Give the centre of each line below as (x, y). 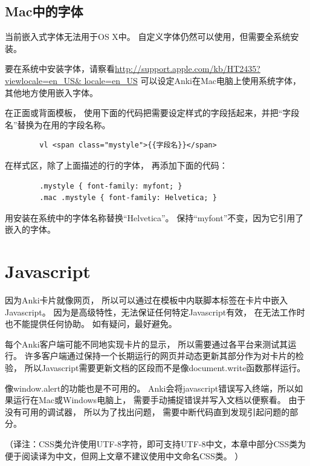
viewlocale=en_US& (43, 80)
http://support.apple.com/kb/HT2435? (188, 69)
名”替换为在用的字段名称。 (58, 124)
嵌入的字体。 (30, 229)
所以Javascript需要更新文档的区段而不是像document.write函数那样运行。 (165, 368)
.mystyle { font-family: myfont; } (111, 186)
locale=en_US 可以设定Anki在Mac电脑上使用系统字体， (193, 80)
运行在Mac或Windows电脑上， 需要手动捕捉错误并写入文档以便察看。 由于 (159, 400)
